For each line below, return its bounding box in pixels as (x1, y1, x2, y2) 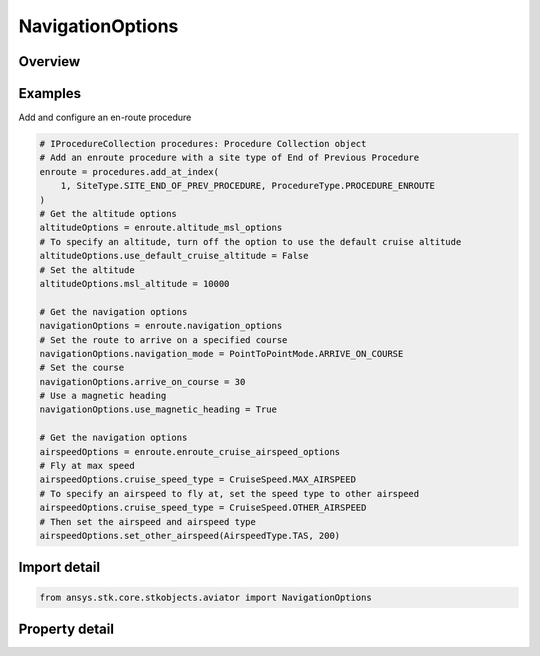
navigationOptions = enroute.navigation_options (39, 320, 283, 332)
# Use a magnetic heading (39, 390, 167, 402)
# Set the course (39, 362, 125, 374)
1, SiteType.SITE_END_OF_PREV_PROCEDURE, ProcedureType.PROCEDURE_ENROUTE (60, 180, 435, 192)
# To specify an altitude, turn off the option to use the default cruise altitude (39, 236, 462, 247)
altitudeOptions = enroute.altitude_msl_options (39, 222, 283, 234)
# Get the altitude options (39, 208, 177, 220)
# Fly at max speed (39, 460, 135, 472)
